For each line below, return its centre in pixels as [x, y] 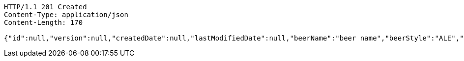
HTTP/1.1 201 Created [45, 7]
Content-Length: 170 [43, 22]
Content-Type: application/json [66, 15]
